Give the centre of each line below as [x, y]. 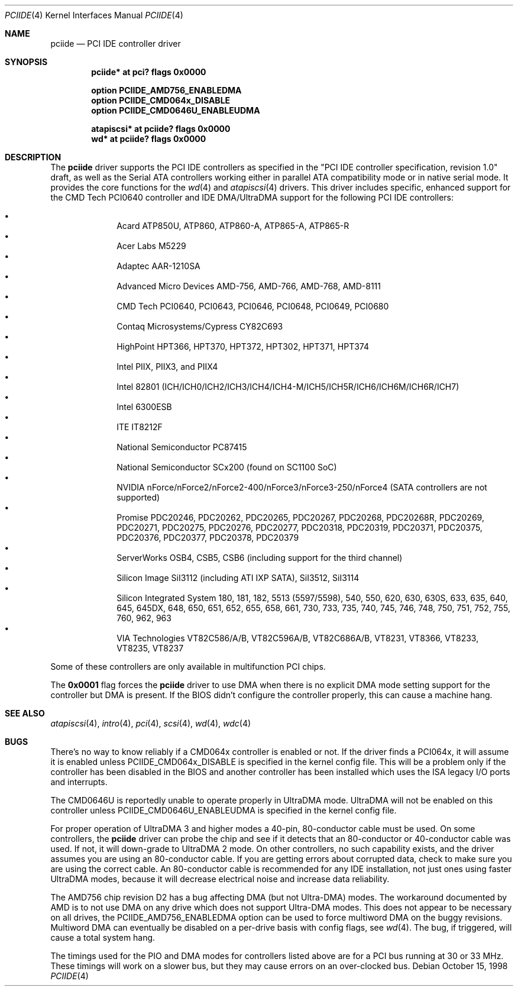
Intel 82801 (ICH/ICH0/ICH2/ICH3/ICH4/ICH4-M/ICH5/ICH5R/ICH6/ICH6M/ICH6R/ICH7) [288, 387]
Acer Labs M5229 [151, 246]
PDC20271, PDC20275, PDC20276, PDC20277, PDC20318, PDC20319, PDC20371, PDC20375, [300, 527]
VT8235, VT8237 [150, 648]
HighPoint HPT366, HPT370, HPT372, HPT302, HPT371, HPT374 [243, 346]
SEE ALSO [25, 713]
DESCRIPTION [33, 157]
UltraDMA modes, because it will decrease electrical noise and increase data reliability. [220, 879]
